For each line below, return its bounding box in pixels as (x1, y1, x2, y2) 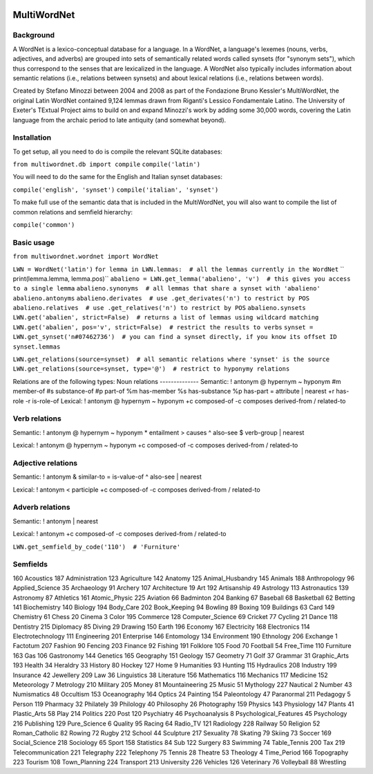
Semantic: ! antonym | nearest (12, 517, 98, 525)
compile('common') (12, 221, 75, 228)
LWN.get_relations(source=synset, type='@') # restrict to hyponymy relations (12, 365, 290, 373)
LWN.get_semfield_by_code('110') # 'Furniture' (12, 543, 181, 551)
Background (12, 30, 55, 40)
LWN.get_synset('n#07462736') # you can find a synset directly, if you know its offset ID (12, 333, 338, 341)
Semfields (12, 560, 48, 569)
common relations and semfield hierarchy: (12, 208, 133, 216)
